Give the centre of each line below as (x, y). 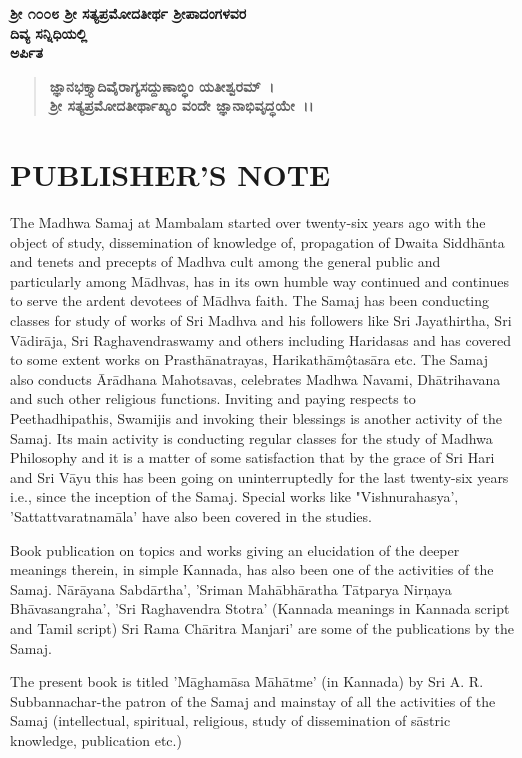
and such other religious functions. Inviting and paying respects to (213, 398)
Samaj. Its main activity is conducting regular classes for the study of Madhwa (251, 437)
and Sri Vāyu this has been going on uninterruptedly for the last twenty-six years (259, 476)
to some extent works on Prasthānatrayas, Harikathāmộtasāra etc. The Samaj (249, 359)
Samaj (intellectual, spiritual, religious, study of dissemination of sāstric (230, 720)
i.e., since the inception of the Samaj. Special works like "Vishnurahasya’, (234, 496)
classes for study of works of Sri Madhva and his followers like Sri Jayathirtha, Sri (261, 320)
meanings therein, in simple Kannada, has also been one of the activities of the (252, 569)
